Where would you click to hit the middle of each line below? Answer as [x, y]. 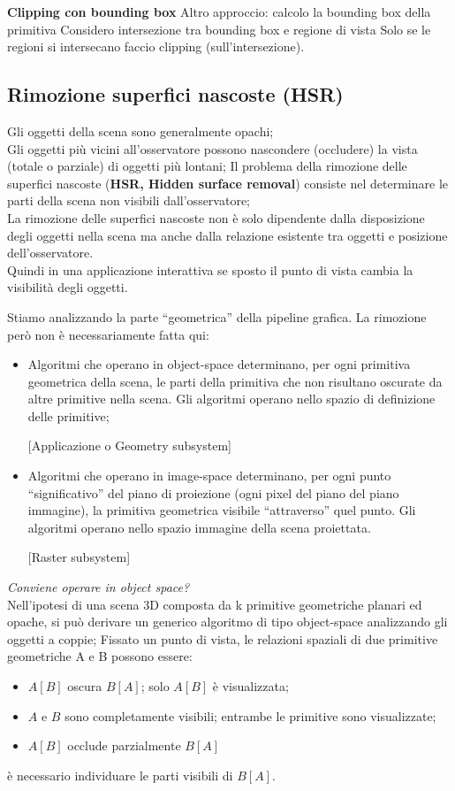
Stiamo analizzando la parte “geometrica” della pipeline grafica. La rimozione [217, 316]
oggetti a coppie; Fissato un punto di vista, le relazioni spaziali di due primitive [223, 638]
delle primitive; [68, 415]
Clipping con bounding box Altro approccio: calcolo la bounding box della [219, 12]
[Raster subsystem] [79, 557]
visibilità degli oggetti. [68, 287]
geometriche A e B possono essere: [100, 656]
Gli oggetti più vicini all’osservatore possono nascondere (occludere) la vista [212, 148]
